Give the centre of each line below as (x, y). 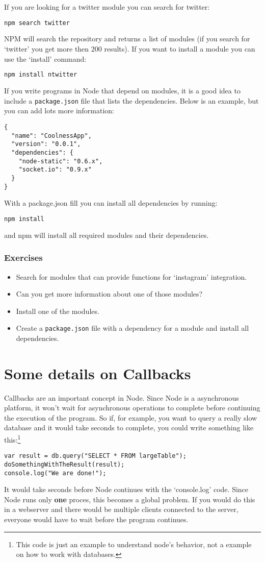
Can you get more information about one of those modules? (109, 294)
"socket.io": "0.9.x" (55, 170)
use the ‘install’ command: (45, 58)
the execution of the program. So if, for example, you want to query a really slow (131, 417)
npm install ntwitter (41, 75)
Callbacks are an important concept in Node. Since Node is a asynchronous (122, 397)
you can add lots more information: (59, 111)
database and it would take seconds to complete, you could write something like (129, 427)
